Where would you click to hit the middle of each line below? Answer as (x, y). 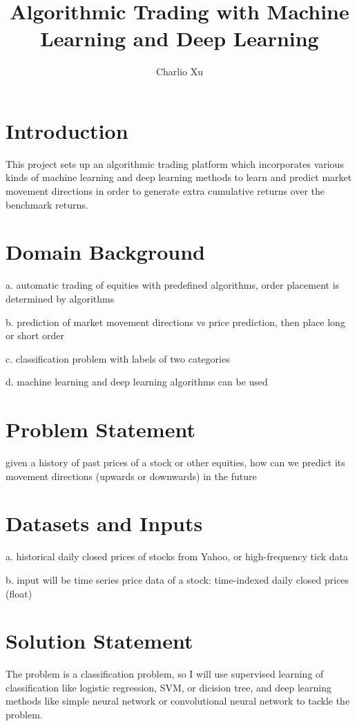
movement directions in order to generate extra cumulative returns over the (165, 191)
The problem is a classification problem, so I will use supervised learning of (165, 674)
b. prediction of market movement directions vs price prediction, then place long (175, 322)
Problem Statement (100, 429)
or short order (35, 335)
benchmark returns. (47, 204)
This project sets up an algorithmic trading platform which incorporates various (175, 163)
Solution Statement (99, 641)
